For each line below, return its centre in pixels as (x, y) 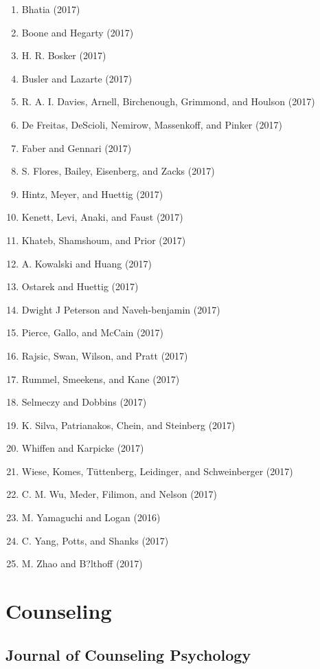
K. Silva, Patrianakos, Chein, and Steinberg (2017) (128, 425)
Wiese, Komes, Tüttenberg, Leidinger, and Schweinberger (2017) (157, 471)
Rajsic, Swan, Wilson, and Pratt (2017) (105, 355)
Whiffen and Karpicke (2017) (83, 448)
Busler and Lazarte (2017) (77, 78)
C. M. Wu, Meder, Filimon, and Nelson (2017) (119, 494)
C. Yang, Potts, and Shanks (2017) (95, 540)
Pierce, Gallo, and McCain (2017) (92, 332)
